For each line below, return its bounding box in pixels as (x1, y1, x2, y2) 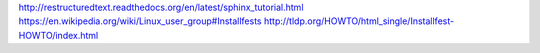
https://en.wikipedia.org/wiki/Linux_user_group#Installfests (18, 15, 262, 27)
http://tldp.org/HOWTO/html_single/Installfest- (263, 15, 455, 27)
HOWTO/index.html (18, 29, 99, 41)
